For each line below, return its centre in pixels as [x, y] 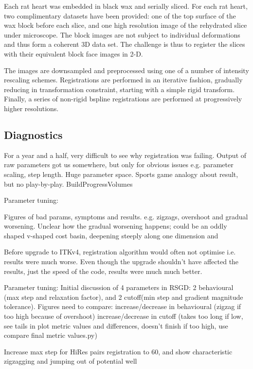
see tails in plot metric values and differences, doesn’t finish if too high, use [116, 325]
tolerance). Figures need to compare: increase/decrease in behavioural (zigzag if [123, 306]
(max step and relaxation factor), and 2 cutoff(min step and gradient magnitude [124, 297]
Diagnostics [33, 134]
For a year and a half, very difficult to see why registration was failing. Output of [125, 155]
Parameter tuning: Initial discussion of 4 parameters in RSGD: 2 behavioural [119, 287]
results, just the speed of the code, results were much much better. [103, 271]
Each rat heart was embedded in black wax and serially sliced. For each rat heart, [126, 6]
